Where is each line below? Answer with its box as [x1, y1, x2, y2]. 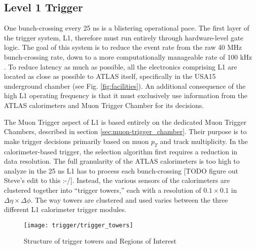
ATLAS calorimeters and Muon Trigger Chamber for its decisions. [4, 100, 204, 110]
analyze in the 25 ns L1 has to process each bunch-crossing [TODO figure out [4, 165, 238, 176]
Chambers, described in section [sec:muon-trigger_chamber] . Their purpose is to [4, 126, 247, 137]
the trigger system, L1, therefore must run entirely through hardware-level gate [4, 32, 244, 42]
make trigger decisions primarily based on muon [4, 136, 149, 146]
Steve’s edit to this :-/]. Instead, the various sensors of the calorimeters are [4, 175, 230, 185]
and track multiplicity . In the [160, 136, 248, 146]
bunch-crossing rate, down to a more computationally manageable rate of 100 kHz [4, 51, 252, 62]
